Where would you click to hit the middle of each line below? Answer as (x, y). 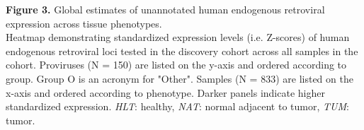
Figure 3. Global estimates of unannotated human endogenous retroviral (165, 9)
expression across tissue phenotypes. (84, 23)
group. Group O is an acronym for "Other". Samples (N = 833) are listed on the (180, 78)
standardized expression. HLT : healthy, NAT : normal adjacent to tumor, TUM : (177, 106)
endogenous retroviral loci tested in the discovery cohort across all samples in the (182, 51)
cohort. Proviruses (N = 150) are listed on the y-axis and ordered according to (176, 65)
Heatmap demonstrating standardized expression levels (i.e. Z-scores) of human (178, 37)
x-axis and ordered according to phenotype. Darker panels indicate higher (165, 92)
